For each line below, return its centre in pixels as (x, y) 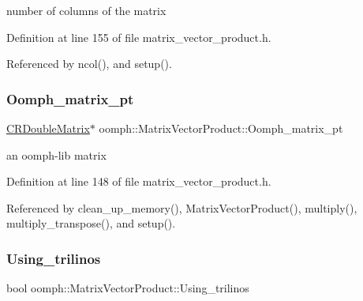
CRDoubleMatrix (48, 128)
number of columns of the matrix (86, 10)
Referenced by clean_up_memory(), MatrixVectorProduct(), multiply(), (182, 207)
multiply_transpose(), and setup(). (91, 223)
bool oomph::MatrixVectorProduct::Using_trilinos (128, 288)
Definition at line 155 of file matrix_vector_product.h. (139, 37)
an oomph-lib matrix (56, 154)
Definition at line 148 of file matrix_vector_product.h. (139, 181)
